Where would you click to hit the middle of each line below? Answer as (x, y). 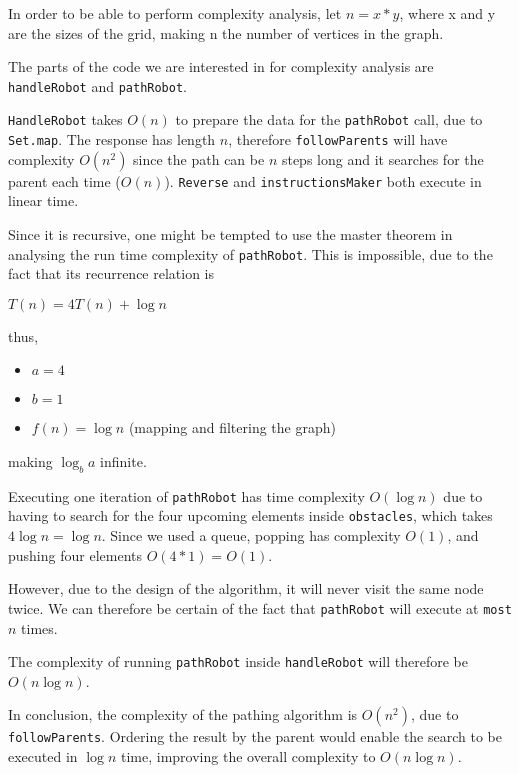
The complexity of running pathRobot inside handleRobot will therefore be (238, 661)
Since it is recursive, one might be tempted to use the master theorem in (230, 234)
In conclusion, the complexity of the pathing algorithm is (183, 714)
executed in (43, 756)
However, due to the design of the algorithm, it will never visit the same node (246, 588)
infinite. (123, 461)
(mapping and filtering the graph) (232, 427)
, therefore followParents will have (338, 139)
